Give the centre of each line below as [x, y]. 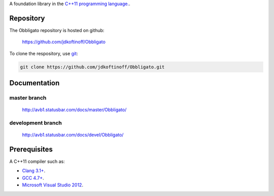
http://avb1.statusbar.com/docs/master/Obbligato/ [74, 110]
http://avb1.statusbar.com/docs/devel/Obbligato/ [73, 135]
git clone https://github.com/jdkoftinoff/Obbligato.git [92, 67]
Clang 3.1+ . [34, 171]
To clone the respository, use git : [44, 53]
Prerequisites [31, 149]
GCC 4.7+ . [33, 178]
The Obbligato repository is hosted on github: [57, 30]
